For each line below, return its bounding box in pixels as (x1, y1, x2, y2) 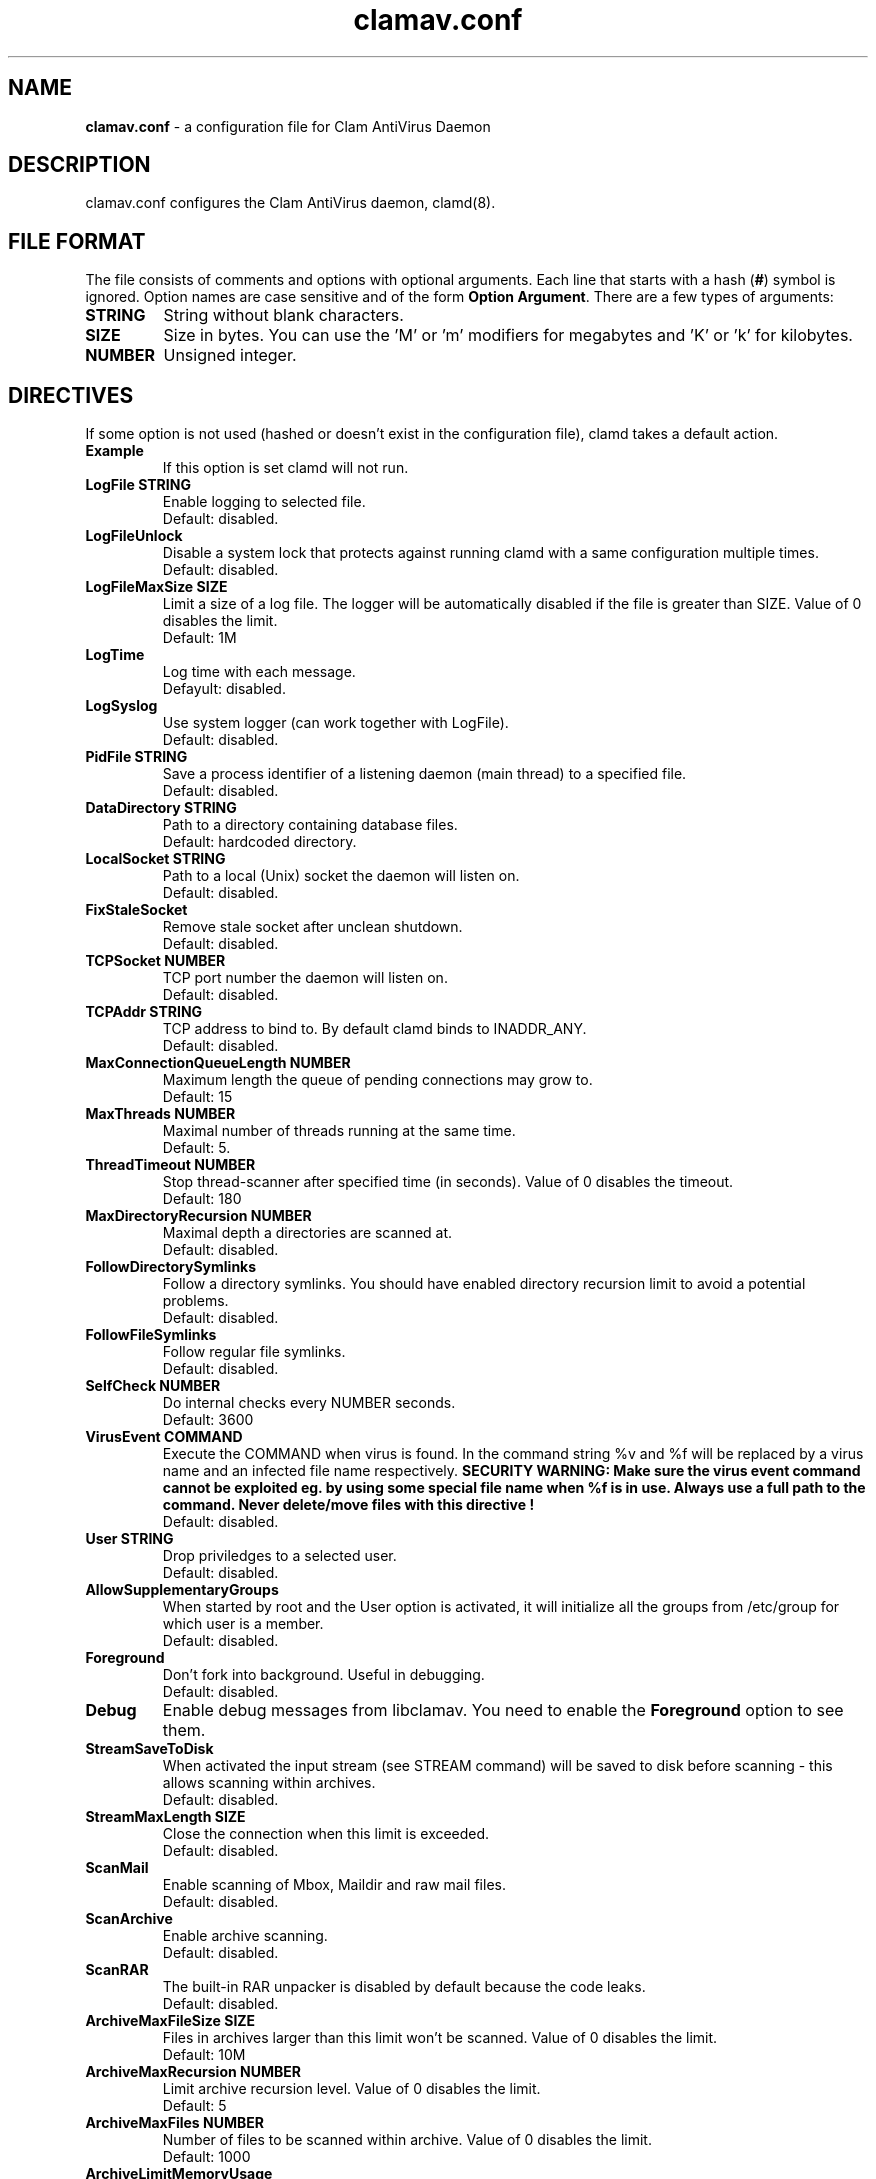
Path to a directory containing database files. (162, 816, 458, 834)
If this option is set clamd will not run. (162, 459, 409, 477)
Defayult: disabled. (162, 680, 286, 698)
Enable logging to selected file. (162, 493, 366, 511)
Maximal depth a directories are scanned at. (162, 1224, 453, 1242)
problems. (162, 1292, 229, 1310)
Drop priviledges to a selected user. (162, 1547, 397, 1565)
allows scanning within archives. (162, 1774, 376, 1792)
